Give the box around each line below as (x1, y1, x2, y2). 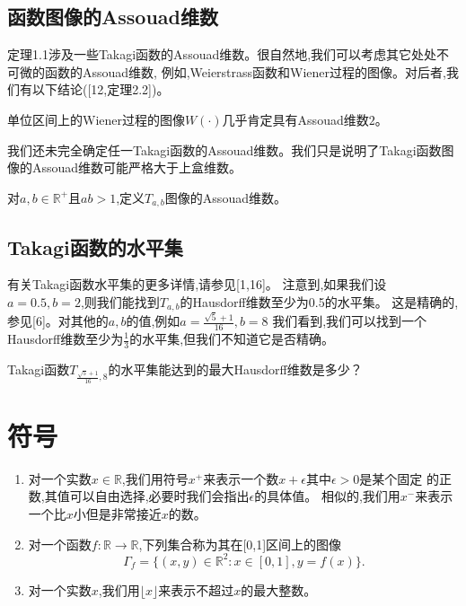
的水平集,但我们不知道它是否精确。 (129, 329, 335, 347)
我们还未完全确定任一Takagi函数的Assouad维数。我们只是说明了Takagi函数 (7, 140, 442, 159)
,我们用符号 (121, 469, 189, 487)
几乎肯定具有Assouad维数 (222, 110, 369, 128)
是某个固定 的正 (359, 469, 453, 487)
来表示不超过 (158, 580, 234, 599)
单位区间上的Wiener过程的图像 (7, 110, 185, 128)
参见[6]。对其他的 (7, 312, 109, 330)
